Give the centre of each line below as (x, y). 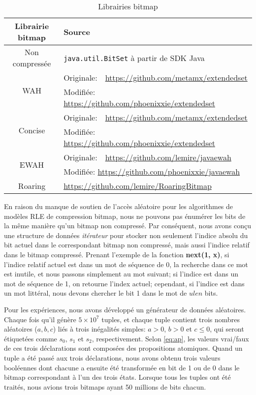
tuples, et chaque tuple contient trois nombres (171, 319)
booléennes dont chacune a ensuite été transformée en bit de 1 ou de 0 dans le (122, 367)
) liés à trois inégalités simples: (99, 329)
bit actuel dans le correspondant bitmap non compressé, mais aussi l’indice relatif (127, 245)
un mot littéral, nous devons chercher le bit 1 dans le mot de (96, 293)
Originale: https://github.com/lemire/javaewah (147, 157)
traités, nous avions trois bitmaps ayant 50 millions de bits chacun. (105, 386)
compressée (32, 63)
